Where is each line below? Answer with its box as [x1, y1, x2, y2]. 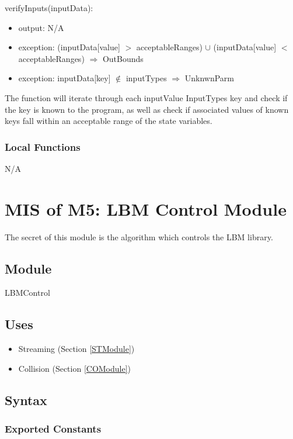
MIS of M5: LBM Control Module [5, 196, 287, 220]
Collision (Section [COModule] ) [18, 362, 131, 374]
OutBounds [102, 52, 144, 64]
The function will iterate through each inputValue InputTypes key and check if [5, 91, 288, 103]
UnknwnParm [184, 72, 234, 84]
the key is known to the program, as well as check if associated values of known [5, 103, 289, 115]
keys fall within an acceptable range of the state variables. [5, 115, 212, 127]
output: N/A [18, 21, 64, 33]
